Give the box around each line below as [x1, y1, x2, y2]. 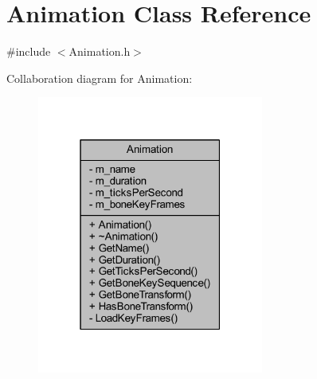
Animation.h [68, 43, 131, 60]
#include [6, 43, 51, 60]
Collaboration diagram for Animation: [6, 69, 193, 86]
